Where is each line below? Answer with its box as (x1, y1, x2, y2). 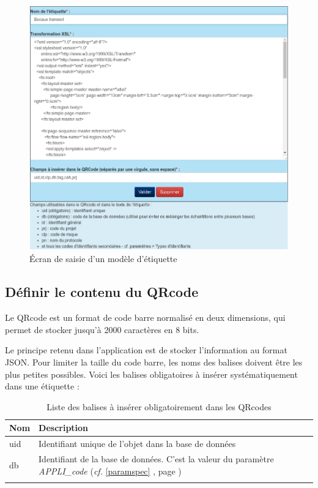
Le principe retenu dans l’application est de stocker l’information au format (5, 343, 287, 356)
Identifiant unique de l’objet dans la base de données (39, 437, 236, 450)
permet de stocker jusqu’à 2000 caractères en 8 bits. (5, 323, 199, 336)
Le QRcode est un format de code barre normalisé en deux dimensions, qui (5, 311, 286, 324)
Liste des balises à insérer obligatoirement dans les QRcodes (46, 400, 272, 413)
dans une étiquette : (5, 380, 79, 392)
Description (39, 421, 89, 434)
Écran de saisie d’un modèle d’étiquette (29, 252, 177, 265)
